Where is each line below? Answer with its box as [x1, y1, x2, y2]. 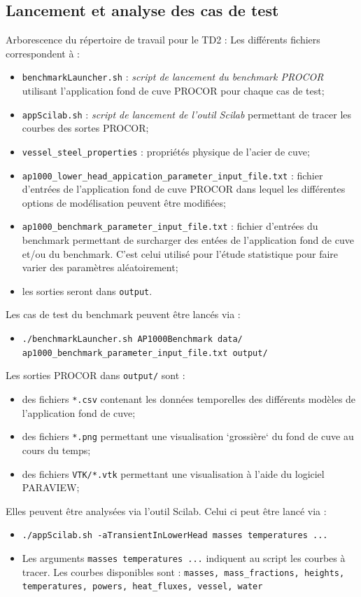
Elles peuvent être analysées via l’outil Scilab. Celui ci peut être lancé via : [6, 503, 327, 518]
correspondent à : [6, 46, 80, 60]
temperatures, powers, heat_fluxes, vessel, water [22, 582, 263, 592]
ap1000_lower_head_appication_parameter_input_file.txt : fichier [22, 167, 323, 182]
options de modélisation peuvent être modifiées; [22, 195, 226, 210]
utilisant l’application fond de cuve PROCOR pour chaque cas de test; [22, 83, 325, 98]
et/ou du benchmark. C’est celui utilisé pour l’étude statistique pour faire [22, 246, 339, 261]
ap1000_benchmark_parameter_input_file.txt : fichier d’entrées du [22, 219, 318, 233]
